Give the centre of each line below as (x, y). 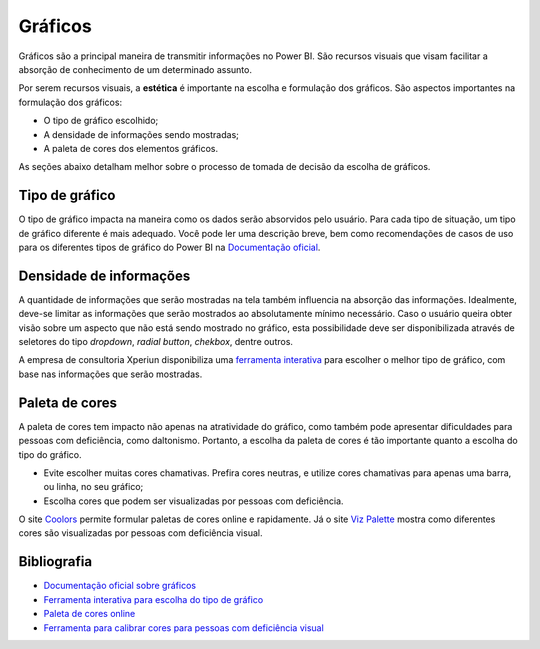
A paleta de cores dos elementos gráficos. (131, 148)
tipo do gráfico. (50, 454)
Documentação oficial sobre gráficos (120, 586)
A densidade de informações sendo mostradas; (141, 134)
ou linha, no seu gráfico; (93, 487)
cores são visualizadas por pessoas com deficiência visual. (140, 533)
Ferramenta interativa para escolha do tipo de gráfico (153, 599)
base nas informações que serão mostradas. (110, 374)
